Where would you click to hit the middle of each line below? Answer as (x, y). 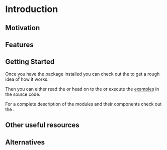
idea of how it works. (27, 79)
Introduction (32, 9)
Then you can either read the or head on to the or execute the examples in (82, 89)
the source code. (23, 94)
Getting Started (30, 62)
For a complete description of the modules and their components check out (83, 104)
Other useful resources (42, 125)
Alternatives (25, 142)
